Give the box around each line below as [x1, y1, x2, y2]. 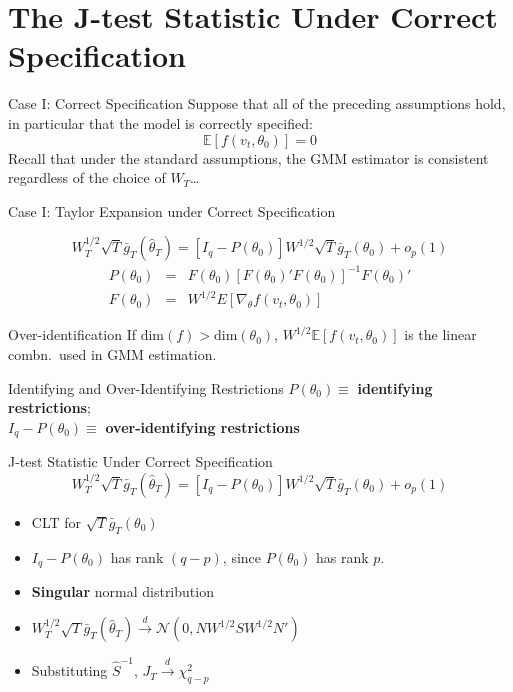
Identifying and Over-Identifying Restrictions [8, 377, 284, 398]
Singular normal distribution [31, 581, 214, 602]
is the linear [404, 324, 477, 345]
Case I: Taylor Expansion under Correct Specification [8, 200, 336, 221]
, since [222, 546, 262, 567]
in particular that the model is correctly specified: [8, 112, 313, 133]
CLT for [31, 511, 82, 532]
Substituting [31, 660, 108, 681]
